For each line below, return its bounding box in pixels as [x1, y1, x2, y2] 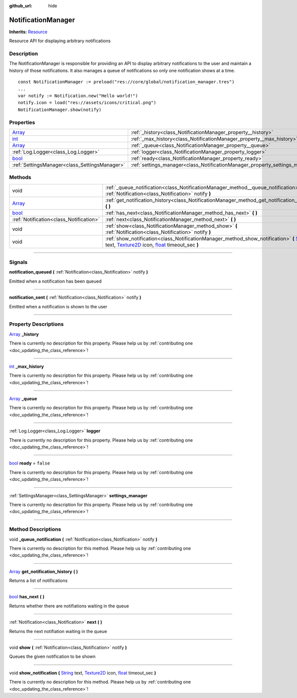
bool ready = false [9, 460, 50, 466]
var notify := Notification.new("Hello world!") [18, 93, 138, 99]
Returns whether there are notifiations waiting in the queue [9, 603, 129, 609]
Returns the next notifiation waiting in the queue [9, 628, 107, 634]
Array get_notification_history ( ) [9, 568, 78, 575]
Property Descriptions [9, 321, 64, 328]
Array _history [9, 331, 39, 337]
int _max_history [9, 363, 44, 369]
